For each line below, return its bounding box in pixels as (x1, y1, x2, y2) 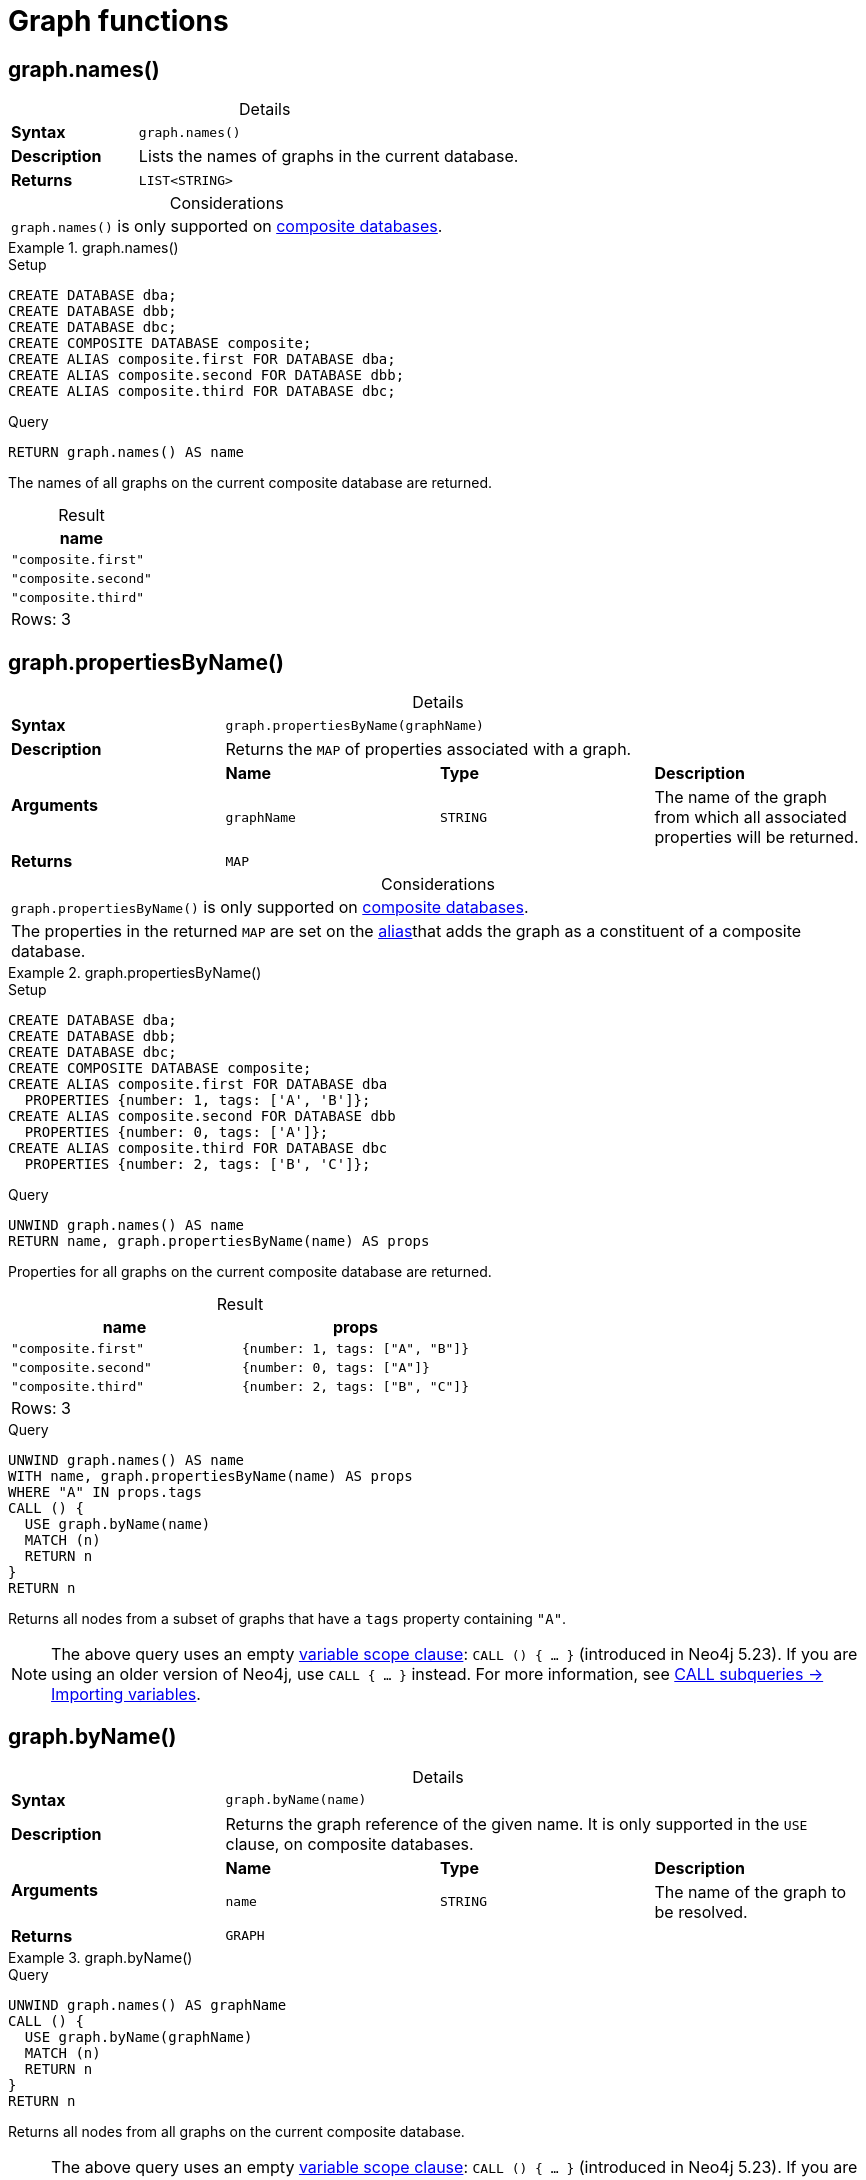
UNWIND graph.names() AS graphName (8, 1996, 287, 2013)
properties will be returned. (654, 827, 859, 848)
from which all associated (654, 807, 847, 828)
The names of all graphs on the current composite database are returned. (8, 474, 493, 492)
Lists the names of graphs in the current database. (138, 146, 519, 167)
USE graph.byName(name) (24, 1516, 211, 1533)
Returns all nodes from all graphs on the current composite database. (8, 2122, 465, 2140)
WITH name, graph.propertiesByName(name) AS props (8, 1468, 413, 1485)
